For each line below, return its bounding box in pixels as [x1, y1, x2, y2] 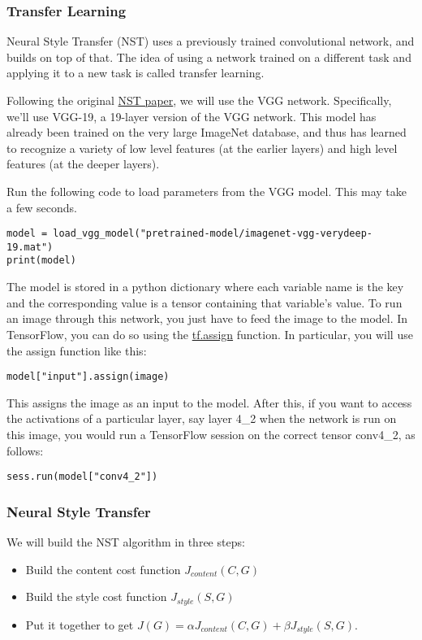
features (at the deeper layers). [6, 155, 160, 172]
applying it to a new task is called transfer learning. [6, 64, 265, 81]
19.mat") [6, 241, 54, 253]
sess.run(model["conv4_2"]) [6, 471, 158, 483]
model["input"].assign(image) [6, 371, 170, 383]
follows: [6, 442, 44, 459]
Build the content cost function [25, 560, 181, 577]
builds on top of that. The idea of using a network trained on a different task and [6, 48, 411, 65]
